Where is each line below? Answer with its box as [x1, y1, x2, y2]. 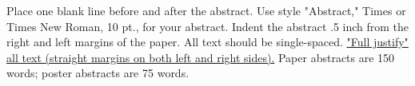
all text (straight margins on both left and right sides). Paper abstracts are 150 [6, 49, 395, 65]
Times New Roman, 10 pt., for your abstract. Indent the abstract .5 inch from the [6, 18, 409, 34]
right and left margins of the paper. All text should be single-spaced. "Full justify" [6, 33, 409, 50]
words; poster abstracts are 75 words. [6, 64, 190, 81]
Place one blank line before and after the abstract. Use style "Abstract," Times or [6, 2, 406, 18]
